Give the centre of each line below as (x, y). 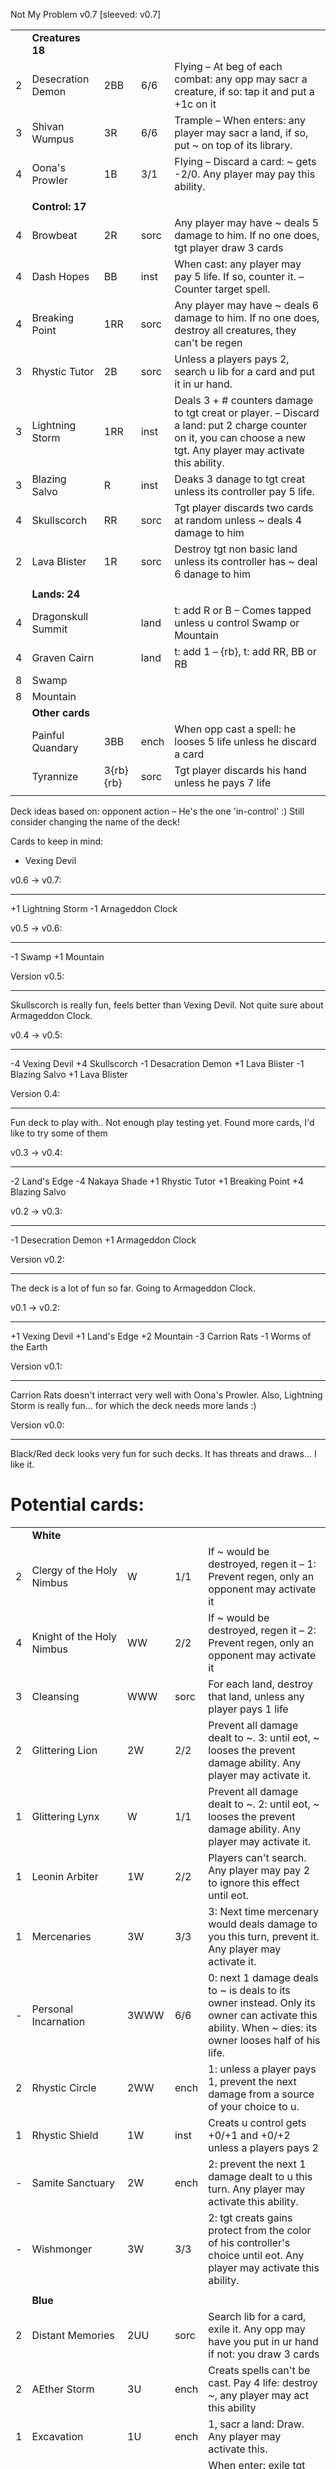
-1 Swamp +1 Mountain (57, 957)
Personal (52, 2009)
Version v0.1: (36, 1366)
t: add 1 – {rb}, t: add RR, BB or (245, 651)
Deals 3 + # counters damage (244, 400)
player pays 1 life (248, 1709)
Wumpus (53, 139)
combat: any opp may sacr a (241, 79)
